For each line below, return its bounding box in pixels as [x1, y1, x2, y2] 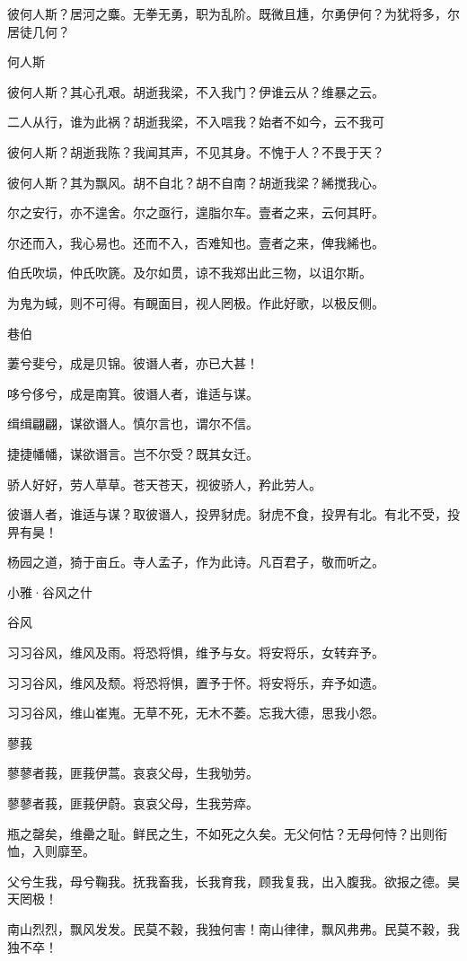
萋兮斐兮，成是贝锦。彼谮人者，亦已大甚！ [7, 354, 259, 373]
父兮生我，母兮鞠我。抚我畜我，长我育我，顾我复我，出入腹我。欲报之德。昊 [7, 871, 460, 890]
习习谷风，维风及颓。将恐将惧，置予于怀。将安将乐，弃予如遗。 [7, 673, 384, 692]
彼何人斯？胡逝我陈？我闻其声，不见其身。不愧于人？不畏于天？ [7, 142, 384, 161]
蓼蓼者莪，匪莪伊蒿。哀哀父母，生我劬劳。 [7, 763, 259, 782]
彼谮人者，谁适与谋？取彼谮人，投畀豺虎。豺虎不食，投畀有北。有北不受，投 [7, 505, 460, 524]
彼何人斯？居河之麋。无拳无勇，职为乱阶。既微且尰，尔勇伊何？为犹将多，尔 [7, 4, 460, 22]
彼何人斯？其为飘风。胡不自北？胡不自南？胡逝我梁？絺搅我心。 [7, 172, 384, 191]
